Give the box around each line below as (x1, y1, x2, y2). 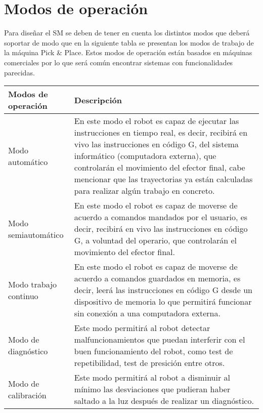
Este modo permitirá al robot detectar (74, 322, 210, 334)
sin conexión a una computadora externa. (74, 307, 221, 319)
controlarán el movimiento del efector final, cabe (74, 161, 245, 174)
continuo (8, 290, 38, 302)
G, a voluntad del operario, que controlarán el (74, 234, 237, 246)
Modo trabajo (8, 278, 57, 290)
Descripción (74, 94, 122, 106)
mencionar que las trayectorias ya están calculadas (74, 173, 253, 185)
